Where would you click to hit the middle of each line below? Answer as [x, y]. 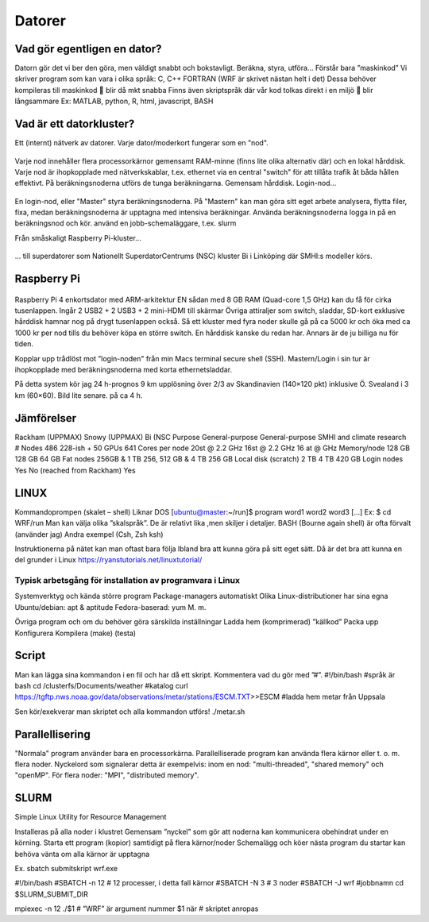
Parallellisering [52, 734]
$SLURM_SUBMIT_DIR [52, 894]
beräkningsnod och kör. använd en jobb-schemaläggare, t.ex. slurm [126, 223]
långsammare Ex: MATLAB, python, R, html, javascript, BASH [114, 101]
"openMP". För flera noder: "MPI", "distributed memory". [107, 775]
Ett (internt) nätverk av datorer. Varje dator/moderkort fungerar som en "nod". [142, 143]
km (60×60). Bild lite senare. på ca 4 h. [79, 395]
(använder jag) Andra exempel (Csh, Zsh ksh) [89, 534]
